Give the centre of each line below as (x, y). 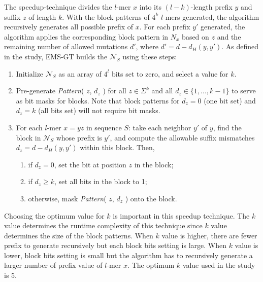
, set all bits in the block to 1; (101, 181)
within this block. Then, (117, 147)
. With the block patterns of (106, 16)
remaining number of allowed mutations (66, 46)
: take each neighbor (160, 127)
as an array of (80, 73)
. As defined (240, 46)
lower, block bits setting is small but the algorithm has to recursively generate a (128, 255)
